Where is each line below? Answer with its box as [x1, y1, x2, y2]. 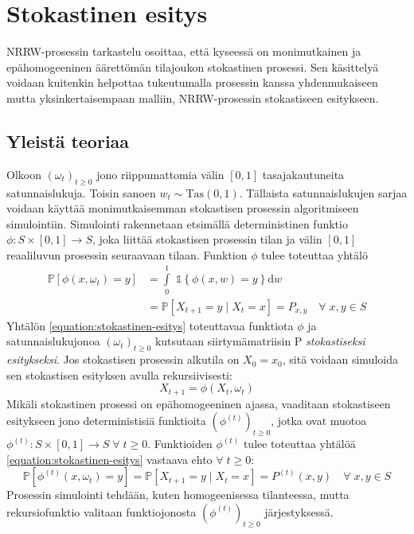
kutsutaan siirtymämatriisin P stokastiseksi [154, 333, 365, 349]
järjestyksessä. [264, 503, 334, 520]
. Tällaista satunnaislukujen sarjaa [239, 184, 408, 201]
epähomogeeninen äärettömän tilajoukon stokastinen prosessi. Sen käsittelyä [6, 58, 379, 75]
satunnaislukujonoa [6, 333, 100, 349]
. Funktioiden [147, 435, 213, 452]
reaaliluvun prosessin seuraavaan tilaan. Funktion [6, 246, 248, 263]
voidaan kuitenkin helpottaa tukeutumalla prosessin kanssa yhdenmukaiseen [6, 74, 378, 91]
